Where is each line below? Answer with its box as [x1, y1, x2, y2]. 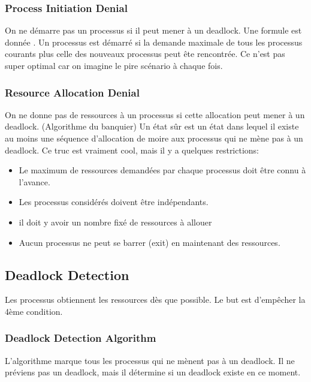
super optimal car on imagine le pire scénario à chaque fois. [5, 59, 223, 71]
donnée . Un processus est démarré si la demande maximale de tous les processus [5, 35, 303, 48]
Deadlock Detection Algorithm [5, 330, 156, 345]
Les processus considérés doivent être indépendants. [19, 195, 209, 208]
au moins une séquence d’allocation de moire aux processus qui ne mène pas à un [5, 132, 303, 144]
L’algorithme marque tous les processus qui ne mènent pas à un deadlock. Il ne [5, 354, 295, 366]
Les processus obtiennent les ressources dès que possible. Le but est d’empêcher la [5, 293, 306, 306]
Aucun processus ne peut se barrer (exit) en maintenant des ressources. [19, 236, 280, 248]
